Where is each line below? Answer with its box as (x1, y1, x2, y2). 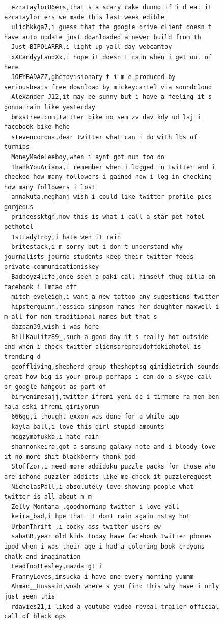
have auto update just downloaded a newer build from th (4, 33, 201, 41)
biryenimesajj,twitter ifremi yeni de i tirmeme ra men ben (11, 393, 219, 401)
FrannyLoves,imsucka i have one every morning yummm (11, 573, 194, 580)
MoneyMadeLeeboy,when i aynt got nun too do (11, 153, 164, 161)
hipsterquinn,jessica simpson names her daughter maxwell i (11, 303, 219, 310)
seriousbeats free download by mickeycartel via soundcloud (4, 83, 212, 91)
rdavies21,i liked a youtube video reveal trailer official (11, 603, 219, 610)
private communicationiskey (4, 263, 99, 271)
